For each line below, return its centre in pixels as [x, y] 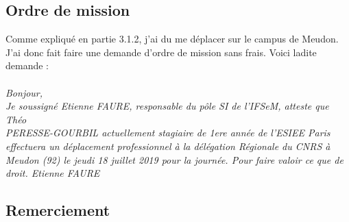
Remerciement [58, 210]
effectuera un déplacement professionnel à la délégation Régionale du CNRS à [168, 146]
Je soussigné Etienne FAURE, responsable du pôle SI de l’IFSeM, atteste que [167, 106]
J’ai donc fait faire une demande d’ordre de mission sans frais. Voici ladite [161, 52]
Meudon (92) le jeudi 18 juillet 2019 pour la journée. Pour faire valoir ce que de [174, 159]
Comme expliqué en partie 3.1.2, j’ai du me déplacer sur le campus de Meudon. [172, 39]
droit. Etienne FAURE [53, 173]
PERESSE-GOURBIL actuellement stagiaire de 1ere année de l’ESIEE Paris [168, 133]
